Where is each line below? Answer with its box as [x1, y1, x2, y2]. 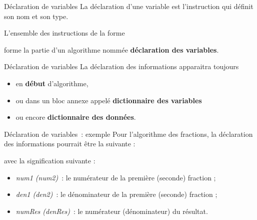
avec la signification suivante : [4, 155, 95, 165]
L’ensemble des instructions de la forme [4, 28, 125, 38]
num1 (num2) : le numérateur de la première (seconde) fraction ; [15, 172, 216, 182]
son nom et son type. [4, 11, 68, 21]
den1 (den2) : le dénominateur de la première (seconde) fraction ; [15, 189, 217, 199]
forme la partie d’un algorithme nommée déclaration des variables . [4, 44, 219, 55]
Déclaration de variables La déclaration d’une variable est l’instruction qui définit [4, 1, 253, 11]
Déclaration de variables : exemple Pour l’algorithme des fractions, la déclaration [4, 128, 253, 139]
